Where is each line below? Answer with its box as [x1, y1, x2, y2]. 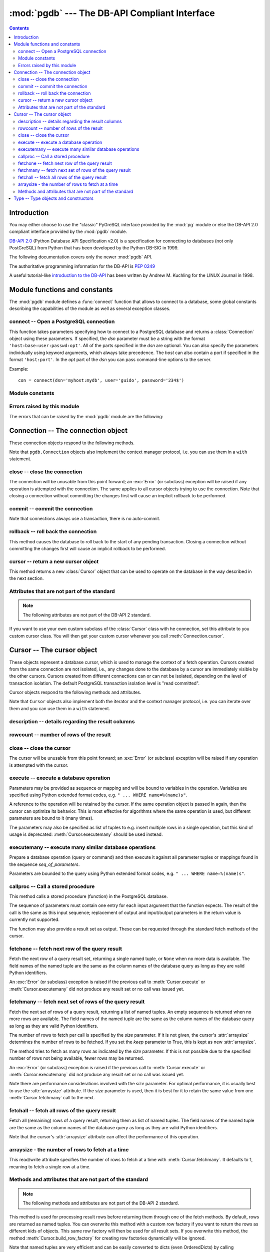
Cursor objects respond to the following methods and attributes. [9, 689, 141, 696]
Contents [9, 25, 29, 31]
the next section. [9, 575, 44, 581]
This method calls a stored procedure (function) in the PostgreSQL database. [9, 893, 168, 899]
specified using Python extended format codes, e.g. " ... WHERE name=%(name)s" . [9, 792, 187, 798]
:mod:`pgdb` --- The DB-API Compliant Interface [9, 8, 215, 19]
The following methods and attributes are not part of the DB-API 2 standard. [22, 1200, 179, 1206]
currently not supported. [9, 916, 60, 922]
